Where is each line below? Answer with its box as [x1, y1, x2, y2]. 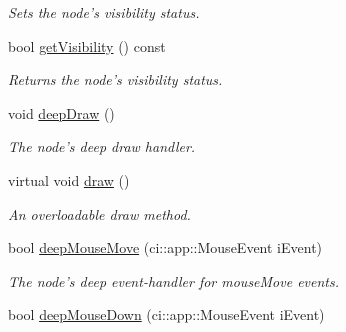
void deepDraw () [8, 102, 115, 123]
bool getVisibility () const [8, 35, 166, 56]
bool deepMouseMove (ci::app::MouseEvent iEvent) [8, 237, 323, 258]
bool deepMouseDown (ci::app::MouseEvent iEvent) [8, 304, 325, 325]
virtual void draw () [8, 169, 130, 190]
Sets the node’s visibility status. [8, 2, 200, 22]
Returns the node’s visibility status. [8, 69, 223, 90]
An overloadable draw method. [8, 203, 191, 224]
